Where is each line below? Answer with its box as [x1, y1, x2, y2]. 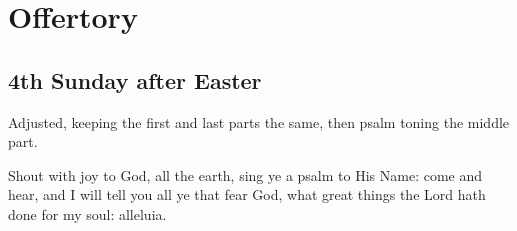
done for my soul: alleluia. [8, 203, 167, 224]
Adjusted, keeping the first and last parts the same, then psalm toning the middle [8, 111, 510, 132]
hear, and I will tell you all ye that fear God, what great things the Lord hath [8, 184, 486, 205]
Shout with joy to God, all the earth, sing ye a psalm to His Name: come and [8, 164, 483, 185]
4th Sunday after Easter [8, 64, 262, 95]
